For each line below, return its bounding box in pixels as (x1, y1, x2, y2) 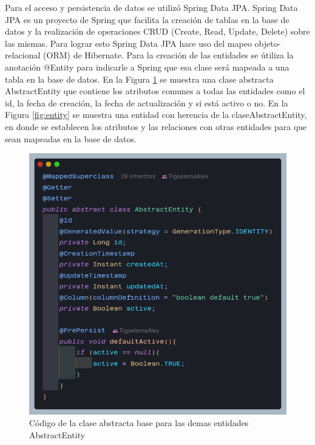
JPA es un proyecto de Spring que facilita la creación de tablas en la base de (5, 13, 290, 26)
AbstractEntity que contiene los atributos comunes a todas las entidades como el (5, 85, 305, 97)
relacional (5, 49, 41, 61)
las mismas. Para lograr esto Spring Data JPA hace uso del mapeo (5, 36, 252, 49)
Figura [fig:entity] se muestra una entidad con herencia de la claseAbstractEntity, (5, 108, 307, 121)
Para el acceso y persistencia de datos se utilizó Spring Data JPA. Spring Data (5, 1, 298, 13)
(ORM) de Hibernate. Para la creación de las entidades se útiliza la (43, 49, 294, 61)
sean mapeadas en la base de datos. (5, 132, 137, 145)
